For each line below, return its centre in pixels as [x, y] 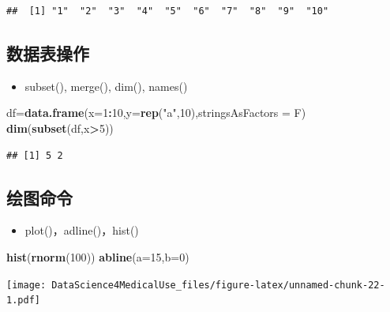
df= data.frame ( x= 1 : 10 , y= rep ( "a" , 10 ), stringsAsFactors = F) [156, 113]
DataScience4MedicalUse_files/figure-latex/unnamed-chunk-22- [218, 285]
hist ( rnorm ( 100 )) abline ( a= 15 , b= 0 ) [98, 256]
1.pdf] [23, 301]
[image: [26, 285]
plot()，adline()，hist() [82, 230]
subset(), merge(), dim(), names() [106, 86]
